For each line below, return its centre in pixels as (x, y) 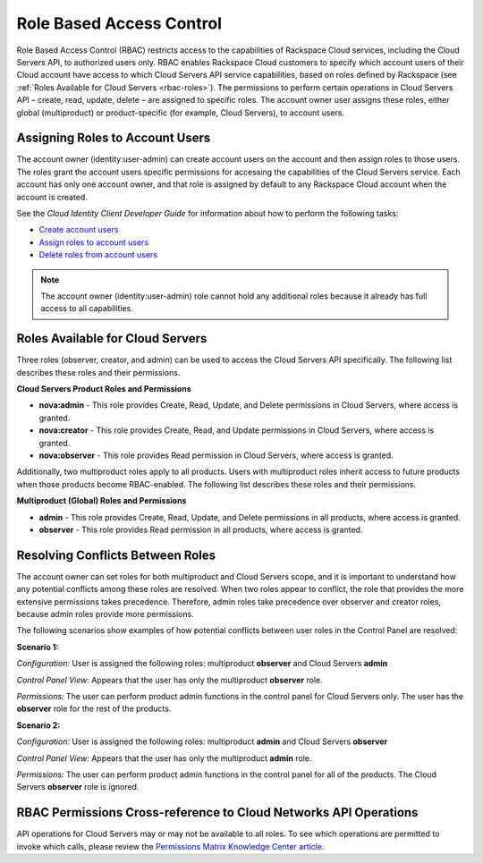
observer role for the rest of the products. (94, 709)
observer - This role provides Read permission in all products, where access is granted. (201, 529)
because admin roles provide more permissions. (105, 613)
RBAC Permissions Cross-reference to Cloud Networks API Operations (217, 812)
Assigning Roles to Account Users (114, 138)
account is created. (52, 197)
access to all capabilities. (87, 309)
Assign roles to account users (94, 242)
